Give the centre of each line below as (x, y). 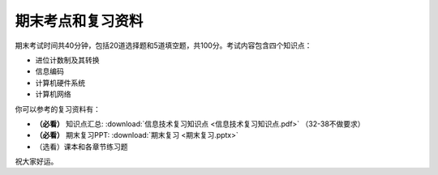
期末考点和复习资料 (79, 21)
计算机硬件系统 (60, 83)
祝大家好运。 (36, 161)
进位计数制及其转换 (67, 60)
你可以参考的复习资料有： (58, 109)
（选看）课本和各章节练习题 (82, 147)
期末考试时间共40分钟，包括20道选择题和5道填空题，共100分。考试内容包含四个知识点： (163, 45)
